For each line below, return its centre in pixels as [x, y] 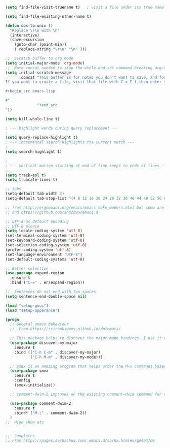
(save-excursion [27, 40]
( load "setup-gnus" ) [27, 306]
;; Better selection [27, 268]
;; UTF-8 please [22, 226]
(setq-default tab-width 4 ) [35, 194]
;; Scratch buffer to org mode [39, 58]
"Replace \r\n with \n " [35, 30]
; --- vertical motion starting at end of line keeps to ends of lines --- [87, 166]
